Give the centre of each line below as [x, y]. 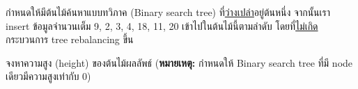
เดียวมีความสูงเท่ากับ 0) [48, 76]
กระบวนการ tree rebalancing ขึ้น [70, 39]
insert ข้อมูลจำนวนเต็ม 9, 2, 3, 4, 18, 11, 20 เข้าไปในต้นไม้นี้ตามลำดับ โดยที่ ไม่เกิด [162, 25]
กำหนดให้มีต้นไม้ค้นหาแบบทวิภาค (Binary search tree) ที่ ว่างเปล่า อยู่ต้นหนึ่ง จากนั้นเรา [168, 12]
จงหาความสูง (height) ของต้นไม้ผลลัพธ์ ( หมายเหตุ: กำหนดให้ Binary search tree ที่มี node [179, 62]
